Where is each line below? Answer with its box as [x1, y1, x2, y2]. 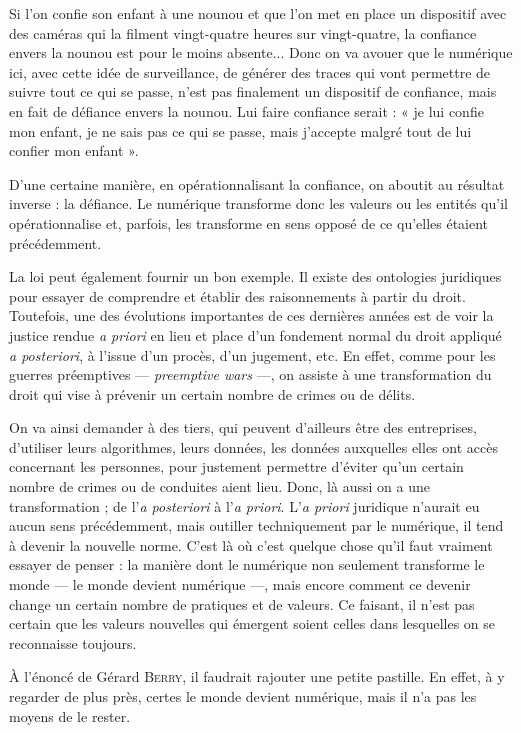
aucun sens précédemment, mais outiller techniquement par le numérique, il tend [9, 515, 504, 536]
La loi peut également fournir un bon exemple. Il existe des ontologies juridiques [9, 266, 502, 287]
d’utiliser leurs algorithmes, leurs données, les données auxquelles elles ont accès [9, 436, 498, 457]
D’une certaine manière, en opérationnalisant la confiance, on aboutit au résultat [9, 173, 505, 194]
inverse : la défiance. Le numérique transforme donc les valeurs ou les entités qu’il [9, 193, 508, 214]
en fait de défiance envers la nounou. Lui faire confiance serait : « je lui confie [9, 100, 484, 121]
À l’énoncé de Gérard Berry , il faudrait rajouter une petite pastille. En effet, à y [9, 666, 505, 687]
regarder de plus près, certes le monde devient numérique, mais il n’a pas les [9, 686, 477, 706]
